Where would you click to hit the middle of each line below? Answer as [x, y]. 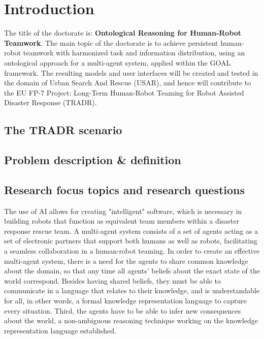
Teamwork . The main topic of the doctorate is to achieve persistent [111, 42]
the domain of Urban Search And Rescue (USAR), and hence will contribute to [128, 83]
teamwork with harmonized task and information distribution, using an [134, 53]
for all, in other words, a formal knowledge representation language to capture [126, 300]
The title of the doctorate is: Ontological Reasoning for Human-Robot [123, 33]
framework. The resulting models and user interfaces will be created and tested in [131, 72]
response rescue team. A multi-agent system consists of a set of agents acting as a [131, 230]
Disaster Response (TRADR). [51, 102]
